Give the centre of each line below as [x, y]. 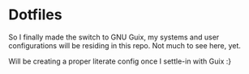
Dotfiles [35, 15]
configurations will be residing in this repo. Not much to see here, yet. [125, 45]
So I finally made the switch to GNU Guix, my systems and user [114, 37]
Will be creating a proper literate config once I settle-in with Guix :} [120, 61]
